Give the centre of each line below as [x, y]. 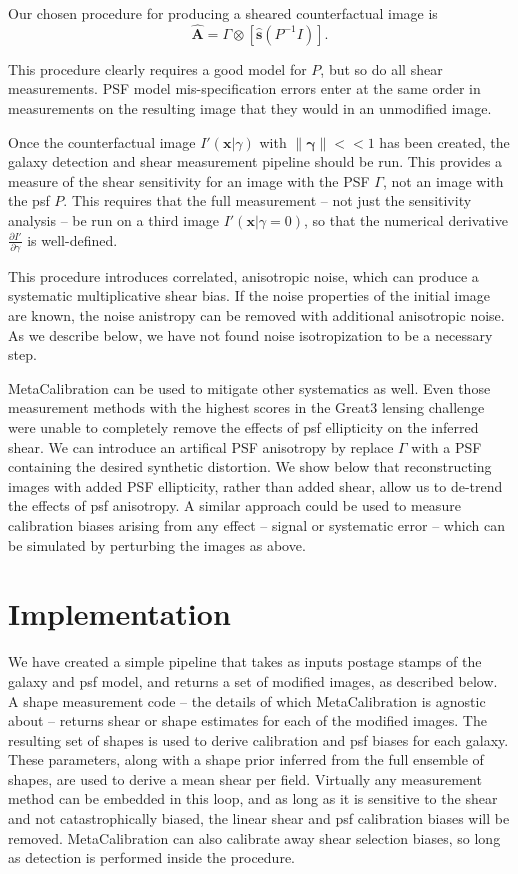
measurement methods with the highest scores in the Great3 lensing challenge [246, 407]
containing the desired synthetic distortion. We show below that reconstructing [250, 466]
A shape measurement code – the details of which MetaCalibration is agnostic [247, 700]
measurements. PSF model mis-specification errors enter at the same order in [244, 88]
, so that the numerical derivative [406, 219]
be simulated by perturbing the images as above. [157, 544]
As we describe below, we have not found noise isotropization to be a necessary [250, 334]
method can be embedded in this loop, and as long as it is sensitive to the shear [253, 798]
